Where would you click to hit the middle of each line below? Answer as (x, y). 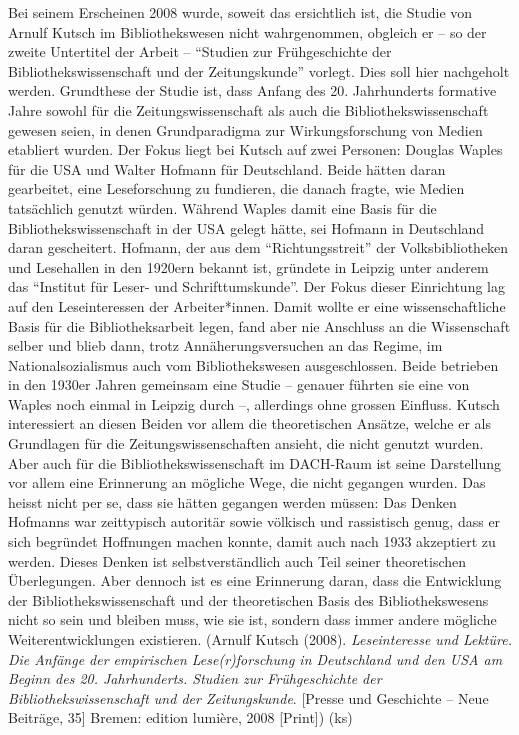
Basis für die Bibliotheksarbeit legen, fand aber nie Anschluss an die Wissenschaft (259, 325)
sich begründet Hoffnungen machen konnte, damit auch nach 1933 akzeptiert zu (252, 541)
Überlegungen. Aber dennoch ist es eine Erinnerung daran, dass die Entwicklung (255, 580)
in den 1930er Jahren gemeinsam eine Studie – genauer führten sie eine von (239, 384)
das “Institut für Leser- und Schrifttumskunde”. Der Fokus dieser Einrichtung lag (256, 286)
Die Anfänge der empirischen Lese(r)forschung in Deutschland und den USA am (255, 658)
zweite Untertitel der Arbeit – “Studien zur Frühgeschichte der (200, 51)
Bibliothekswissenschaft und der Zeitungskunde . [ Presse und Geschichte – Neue (248, 697)
